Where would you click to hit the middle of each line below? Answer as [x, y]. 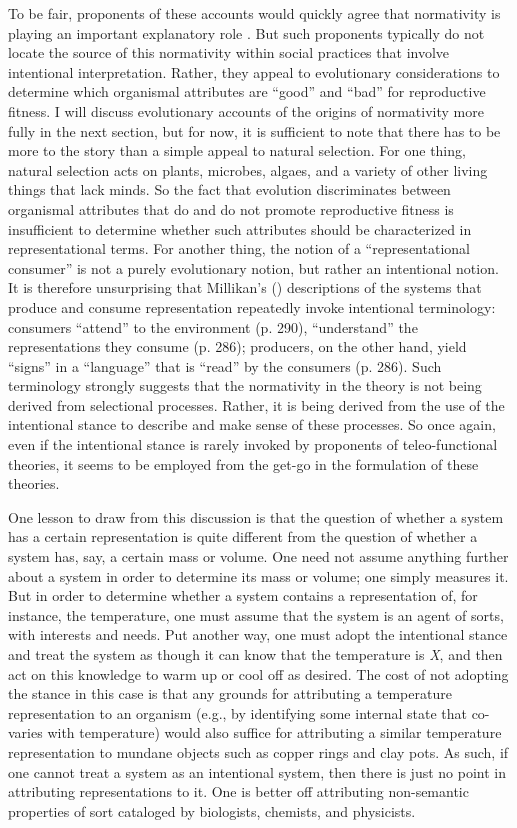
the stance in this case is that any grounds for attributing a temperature [230, 693]
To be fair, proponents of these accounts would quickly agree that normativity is [254, 13]
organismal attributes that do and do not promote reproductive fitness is [231, 208]
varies [25, 732]
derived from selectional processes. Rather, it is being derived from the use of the [256, 404]
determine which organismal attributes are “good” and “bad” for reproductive [247, 91]
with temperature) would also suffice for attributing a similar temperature [274, 732]
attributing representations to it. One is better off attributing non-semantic [238, 791]
